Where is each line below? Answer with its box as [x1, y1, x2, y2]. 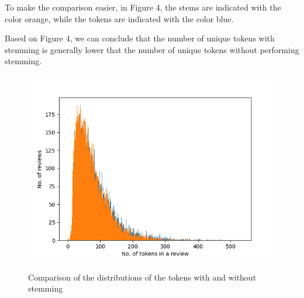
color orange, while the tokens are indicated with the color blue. [5, 12, 234, 24]
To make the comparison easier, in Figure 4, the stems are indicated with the [5, 1, 281, 13]
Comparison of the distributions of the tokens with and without [28, 271, 257, 283]
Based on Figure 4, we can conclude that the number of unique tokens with [5, 32, 275, 44]
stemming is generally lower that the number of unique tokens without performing [5, 43, 299, 55]
